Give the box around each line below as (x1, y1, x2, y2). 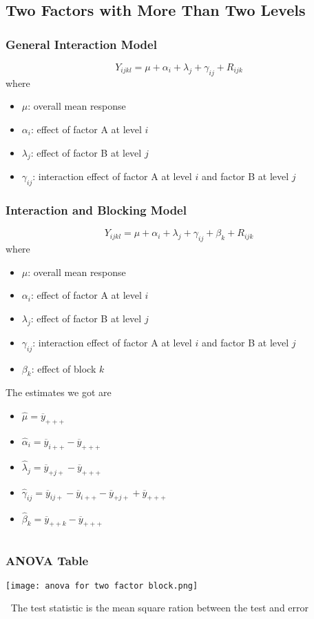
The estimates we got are (6, 385, 112, 400)
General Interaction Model (6, 35, 157, 52)
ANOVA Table (6, 552, 89, 569)
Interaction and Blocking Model (6, 202, 187, 219)
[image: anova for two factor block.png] (6, 580, 198, 591)
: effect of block (31, 361, 96, 375)
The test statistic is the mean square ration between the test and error (10, 600, 309, 615)
